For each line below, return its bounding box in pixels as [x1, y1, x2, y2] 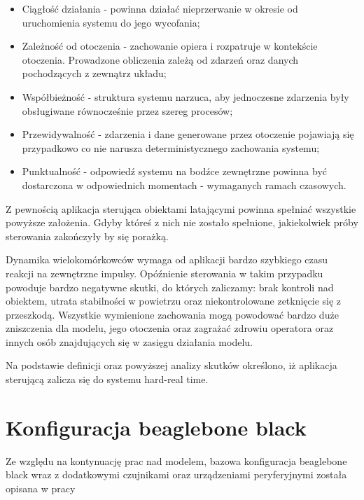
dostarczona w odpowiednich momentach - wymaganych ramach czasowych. [22, 177, 346, 192]
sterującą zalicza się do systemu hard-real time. [6, 372, 209, 387]
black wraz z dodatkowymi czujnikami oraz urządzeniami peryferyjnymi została [6, 467, 347, 482]
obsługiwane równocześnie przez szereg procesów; [22, 103, 233, 118]
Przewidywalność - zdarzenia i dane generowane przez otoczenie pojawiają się [22, 127, 354, 141]
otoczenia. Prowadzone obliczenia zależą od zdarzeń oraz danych [22, 52, 299, 67]
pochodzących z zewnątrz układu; [22, 66, 167, 81]
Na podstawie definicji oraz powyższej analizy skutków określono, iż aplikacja [6, 358, 337, 373]
